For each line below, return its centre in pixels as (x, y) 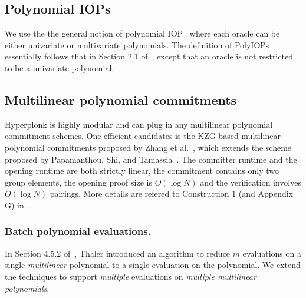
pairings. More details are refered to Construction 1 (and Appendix (172, 193)
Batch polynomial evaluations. (78, 231)
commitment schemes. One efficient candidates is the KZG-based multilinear (143, 136)
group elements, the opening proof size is (78, 182)
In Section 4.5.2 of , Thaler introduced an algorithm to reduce (118, 253)
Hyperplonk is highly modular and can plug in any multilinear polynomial (139, 124)
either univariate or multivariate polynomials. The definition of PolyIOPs (137, 44)
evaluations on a (272, 253)
